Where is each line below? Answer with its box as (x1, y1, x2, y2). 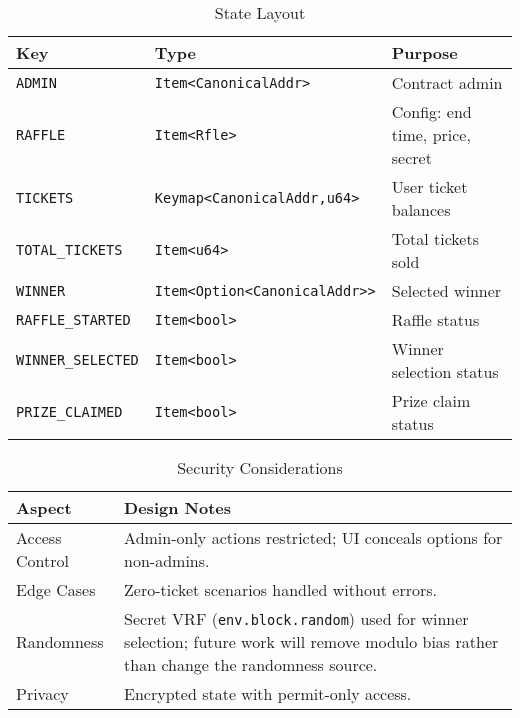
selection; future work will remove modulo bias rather (124, 630, 499, 653)
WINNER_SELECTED (16, 352, 139, 368)
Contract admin (391, 71, 503, 94)
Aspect (16, 496, 72, 519)
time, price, (391, 123, 471, 146)
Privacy (16, 682, 69, 705)
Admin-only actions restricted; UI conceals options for (124, 526, 503, 549)
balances (391, 198, 451, 221)
